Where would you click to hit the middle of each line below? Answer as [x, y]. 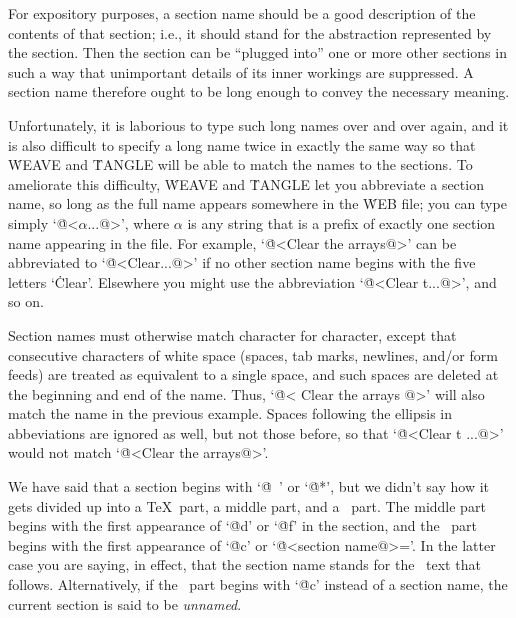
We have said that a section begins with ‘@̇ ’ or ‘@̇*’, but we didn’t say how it [249, 486]
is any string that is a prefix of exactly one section [341, 222]
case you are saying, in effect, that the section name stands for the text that [244, 564]
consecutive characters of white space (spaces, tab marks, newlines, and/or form [253, 354]
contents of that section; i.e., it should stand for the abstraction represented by [250, 32]
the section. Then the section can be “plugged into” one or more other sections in [257, 52]
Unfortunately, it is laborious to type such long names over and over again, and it [258, 124]
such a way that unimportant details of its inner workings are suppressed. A [241, 71]
